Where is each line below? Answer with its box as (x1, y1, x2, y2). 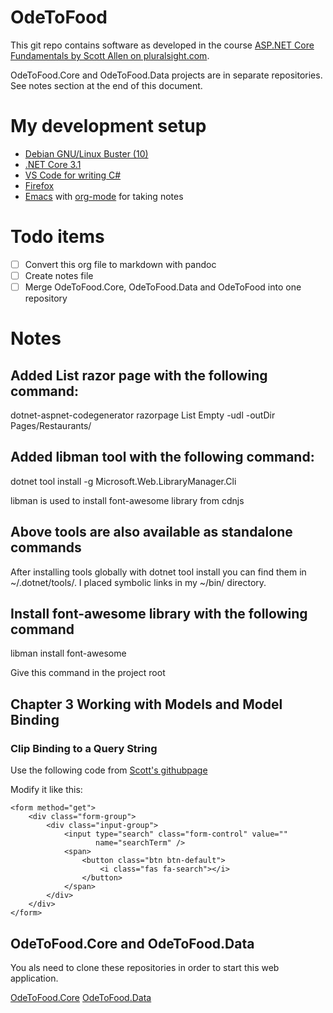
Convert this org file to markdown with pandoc (24, 258, 217, 270)
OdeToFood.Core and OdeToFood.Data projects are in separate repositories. (10, 69, 323, 81)
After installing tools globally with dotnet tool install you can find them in (10, 566, 307, 578)
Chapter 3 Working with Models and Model (10, 696, 283, 713)
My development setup (10, 115, 207, 138)
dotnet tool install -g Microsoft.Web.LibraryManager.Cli (10, 475, 237, 487)
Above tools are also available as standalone (10, 524, 293, 541)
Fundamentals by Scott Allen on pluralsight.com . (10, 49, 210, 61)
